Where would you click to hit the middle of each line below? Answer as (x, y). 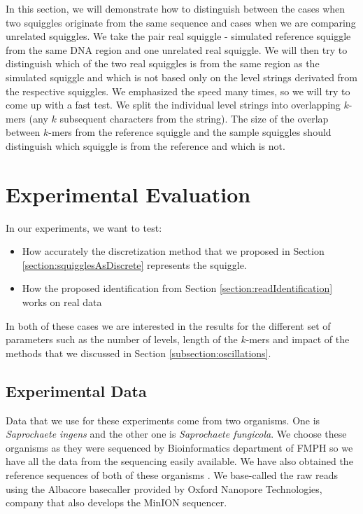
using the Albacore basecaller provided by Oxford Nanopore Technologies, (164, 488)
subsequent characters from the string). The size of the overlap (194, 118)
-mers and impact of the (298, 339)
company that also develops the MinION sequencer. (116, 502)
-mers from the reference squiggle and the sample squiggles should (190, 132)
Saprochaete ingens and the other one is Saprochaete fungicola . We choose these (176, 434)
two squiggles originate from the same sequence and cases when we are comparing (181, 22)
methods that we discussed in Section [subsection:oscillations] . (138, 353)
